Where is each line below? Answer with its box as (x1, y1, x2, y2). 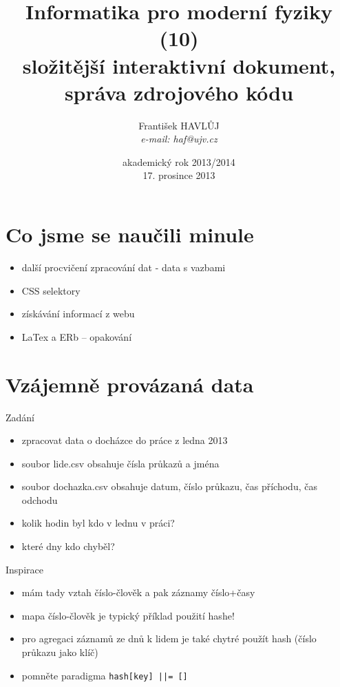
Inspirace (6, 562, 43, 576)
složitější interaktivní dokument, (22, 51, 336, 79)
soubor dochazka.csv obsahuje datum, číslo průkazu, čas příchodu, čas (21, 479, 317, 494)
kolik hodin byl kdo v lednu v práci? (21, 516, 175, 530)
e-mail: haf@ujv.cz (140, 131, 217, 146)
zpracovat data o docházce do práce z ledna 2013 (21, 433, 228, 447)
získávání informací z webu (21, 306, 135, 321)
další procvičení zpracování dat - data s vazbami (21, 260, 226, 274)
